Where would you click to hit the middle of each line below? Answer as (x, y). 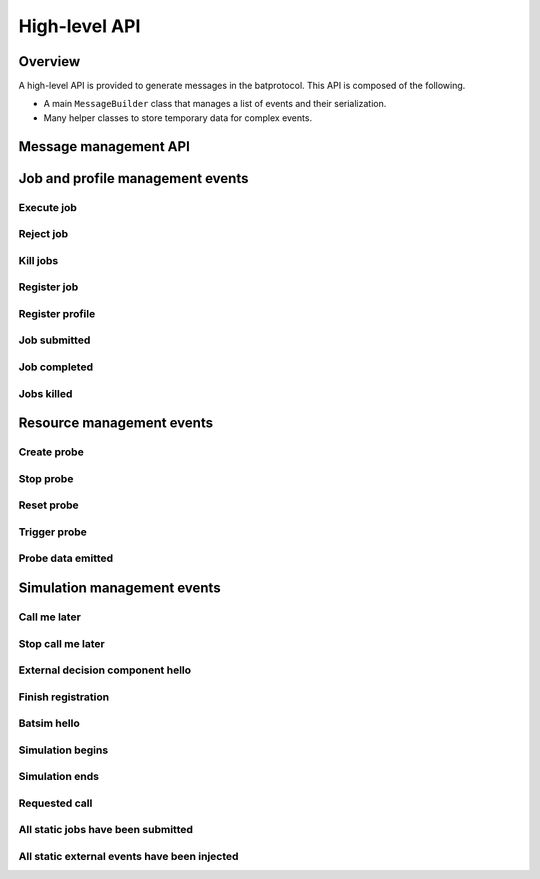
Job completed (56, 367)
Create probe (51, 452)
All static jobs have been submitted (106, 830)
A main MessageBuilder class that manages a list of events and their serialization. (215, 104)
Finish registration (64, 697)
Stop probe (46, 478)
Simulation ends (59, 777)
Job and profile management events (133, 178)
